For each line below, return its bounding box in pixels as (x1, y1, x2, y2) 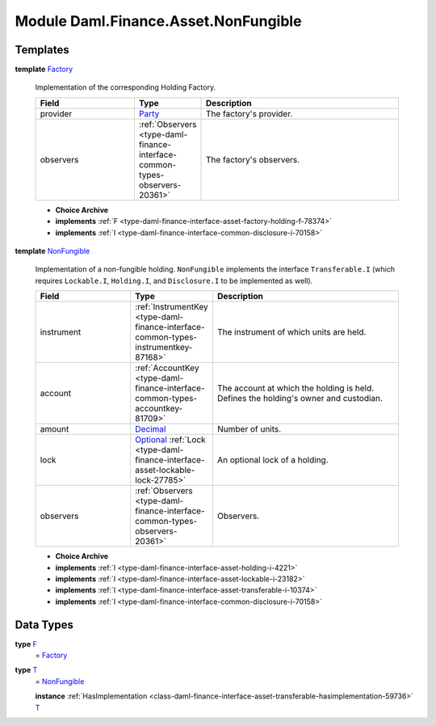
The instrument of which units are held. (216, 327, 367, 338)
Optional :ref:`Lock (134, 434, 206, 445)
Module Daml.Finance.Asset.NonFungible (15, 12, 302, 30)
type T (15, 665, 38, 675)
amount (40, 424, 69, 435)
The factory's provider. (206, 108, 293, 119)
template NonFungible (15, 247, 90, 256)
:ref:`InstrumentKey (134, 302, 209, 313)
